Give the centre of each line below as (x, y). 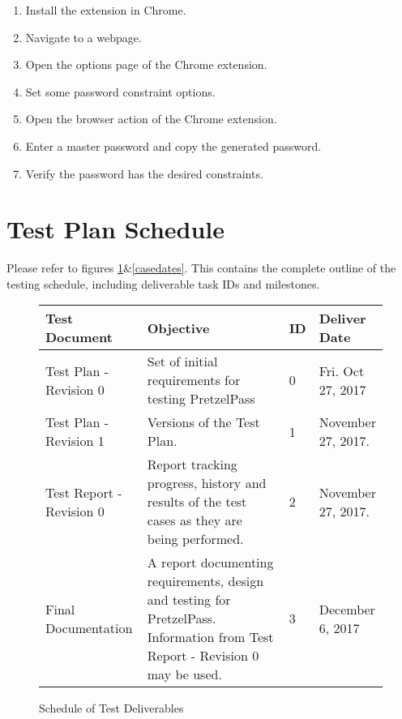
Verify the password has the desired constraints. (144, 173)
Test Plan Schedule (116, 229)
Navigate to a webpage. (83, 37)
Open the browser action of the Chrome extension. (151, 119)
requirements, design (205, 581)
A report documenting (210, 563)
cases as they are (195, 520)
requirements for (194, 380)
